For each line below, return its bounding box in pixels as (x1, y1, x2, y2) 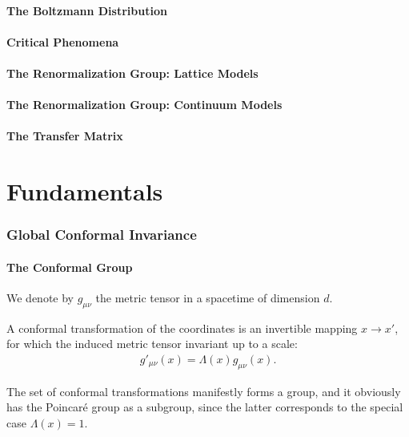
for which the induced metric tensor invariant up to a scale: (6, 335, 298, 352)
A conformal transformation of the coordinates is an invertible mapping (6, 319, 358, 336)
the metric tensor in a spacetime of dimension (95, 289, 320, 305)
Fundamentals (6, 175, 163, 208)
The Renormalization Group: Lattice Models (6, 64, 259, 81)
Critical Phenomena (6, 33, 119, 50)
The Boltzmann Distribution (6, 2, 167, 18)
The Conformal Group (6, 258, 133, 275)
